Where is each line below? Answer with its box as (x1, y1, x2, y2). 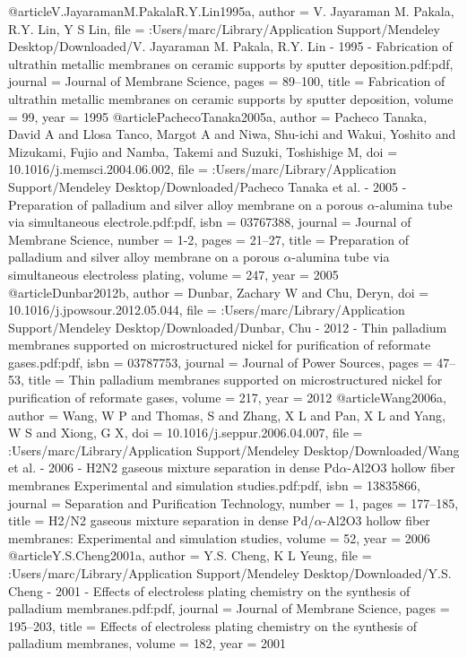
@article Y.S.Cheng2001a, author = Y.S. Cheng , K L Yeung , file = (8, 546, 372, 565)
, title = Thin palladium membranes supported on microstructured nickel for (21, 370, 443, 389)
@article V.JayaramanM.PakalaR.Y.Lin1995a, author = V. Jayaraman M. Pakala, (8, 2, 454, 20)
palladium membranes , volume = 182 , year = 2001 (8, 634, 287, 653)
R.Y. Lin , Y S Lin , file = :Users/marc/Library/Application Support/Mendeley (8, 19, 440, 38)
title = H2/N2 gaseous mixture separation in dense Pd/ (8, 511, 315, 530)
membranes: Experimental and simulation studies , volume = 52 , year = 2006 (8, 528, 430, 547)
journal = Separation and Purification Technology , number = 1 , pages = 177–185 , (8, 493, 459, 512)
